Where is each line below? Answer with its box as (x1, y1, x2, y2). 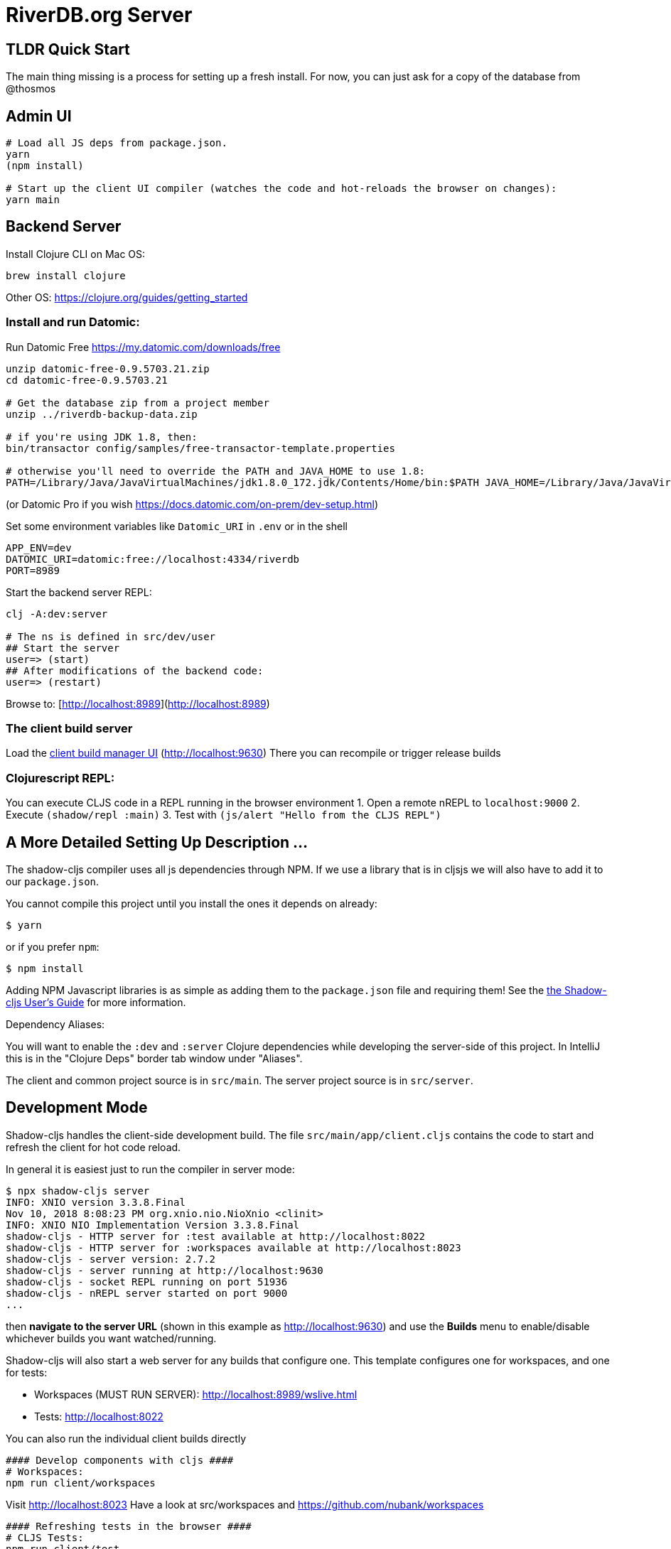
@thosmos (6, 82, 56, 95)
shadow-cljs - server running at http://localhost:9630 (6, 1264, 323, 1276)
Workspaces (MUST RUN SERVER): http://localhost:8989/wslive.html (34, 1388, 358, 1400)
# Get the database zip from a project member (6, 396, 269, 409)
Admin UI (6, 107, 72, 125)
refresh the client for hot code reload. (6, 1140, 181, 1153)
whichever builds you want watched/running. (6, 1332, 217, 1344)
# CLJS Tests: (6, 1531, 84, 1543)
